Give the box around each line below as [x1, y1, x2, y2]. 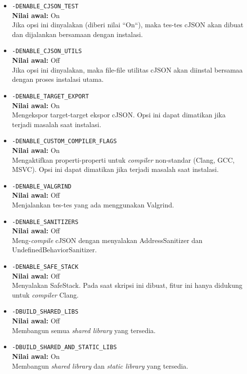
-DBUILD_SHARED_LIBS [12, 308, 78, 316]
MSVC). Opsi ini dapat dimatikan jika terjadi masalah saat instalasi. [12, 164, 219, 174]
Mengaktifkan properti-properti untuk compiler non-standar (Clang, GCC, [12, 154, 235, 165]
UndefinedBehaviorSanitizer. [12, 244, 97, 255]
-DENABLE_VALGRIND [12, 183, 72, 190]
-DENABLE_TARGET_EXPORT [12, 93, 89, 100]
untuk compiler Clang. [12, 289, 79, 299]
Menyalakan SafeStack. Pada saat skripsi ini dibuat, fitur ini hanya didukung [12, 280, 243, 290]
